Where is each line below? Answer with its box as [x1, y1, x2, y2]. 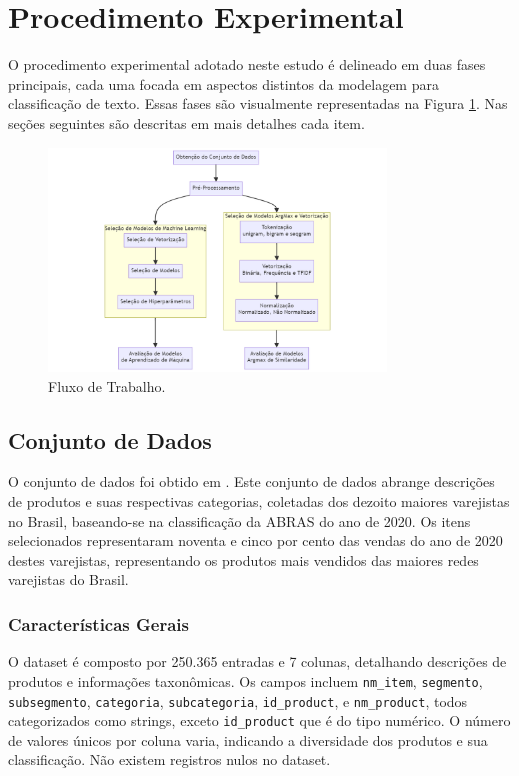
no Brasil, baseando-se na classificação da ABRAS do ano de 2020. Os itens [8, 510, 471, 531]
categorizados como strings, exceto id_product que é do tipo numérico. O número [8, 710, 511, 731]
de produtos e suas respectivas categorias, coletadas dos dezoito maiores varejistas [8, 491, 510, 512]
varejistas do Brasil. [8, 569, 129, 590]
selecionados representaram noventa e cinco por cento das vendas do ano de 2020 [8, 530, 503, 551]
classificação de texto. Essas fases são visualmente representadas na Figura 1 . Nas [8, 93, 508, 114]
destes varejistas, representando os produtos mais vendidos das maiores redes [8, 549, 479, 570]
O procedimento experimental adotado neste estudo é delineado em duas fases [8, 54, 486, 75]
